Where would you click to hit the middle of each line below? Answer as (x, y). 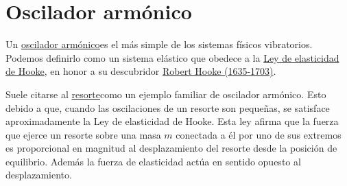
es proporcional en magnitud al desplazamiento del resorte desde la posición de (171, 148)
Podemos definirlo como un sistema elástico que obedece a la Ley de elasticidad (172, 57)
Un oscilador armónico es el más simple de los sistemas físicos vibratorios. (159, 44)
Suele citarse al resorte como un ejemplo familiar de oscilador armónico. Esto (166, 94)
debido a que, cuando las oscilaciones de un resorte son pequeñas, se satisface (168, 107)
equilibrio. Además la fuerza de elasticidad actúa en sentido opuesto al (153, 161)
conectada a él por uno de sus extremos (259, 134)
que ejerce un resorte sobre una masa (83, 134)
